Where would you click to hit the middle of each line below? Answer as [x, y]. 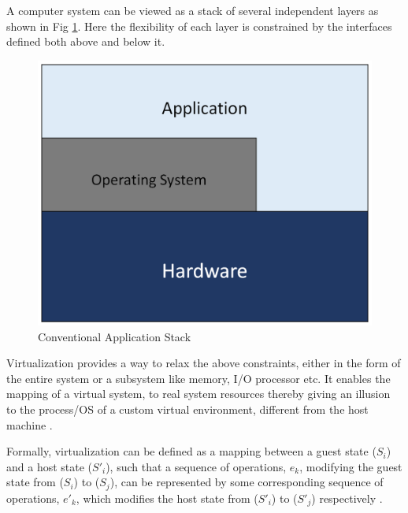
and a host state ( [50, 466]
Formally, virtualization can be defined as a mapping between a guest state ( [191, 451]
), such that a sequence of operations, [196, 466]
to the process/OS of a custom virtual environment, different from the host [187, 409]
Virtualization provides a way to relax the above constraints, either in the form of [204, 363]
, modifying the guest [351, 466]
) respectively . [347, 498]
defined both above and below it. [86, 41]
